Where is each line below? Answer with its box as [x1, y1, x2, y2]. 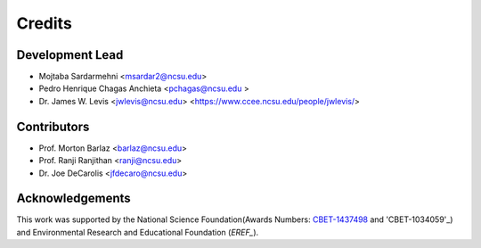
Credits [16, 13, 73, 33]
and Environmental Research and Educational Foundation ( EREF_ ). [16, 227, 259, 237]
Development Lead [16, 47, 124, 62]
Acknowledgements [16, 191, 131, 206]
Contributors [16, 119, 90, 134]
